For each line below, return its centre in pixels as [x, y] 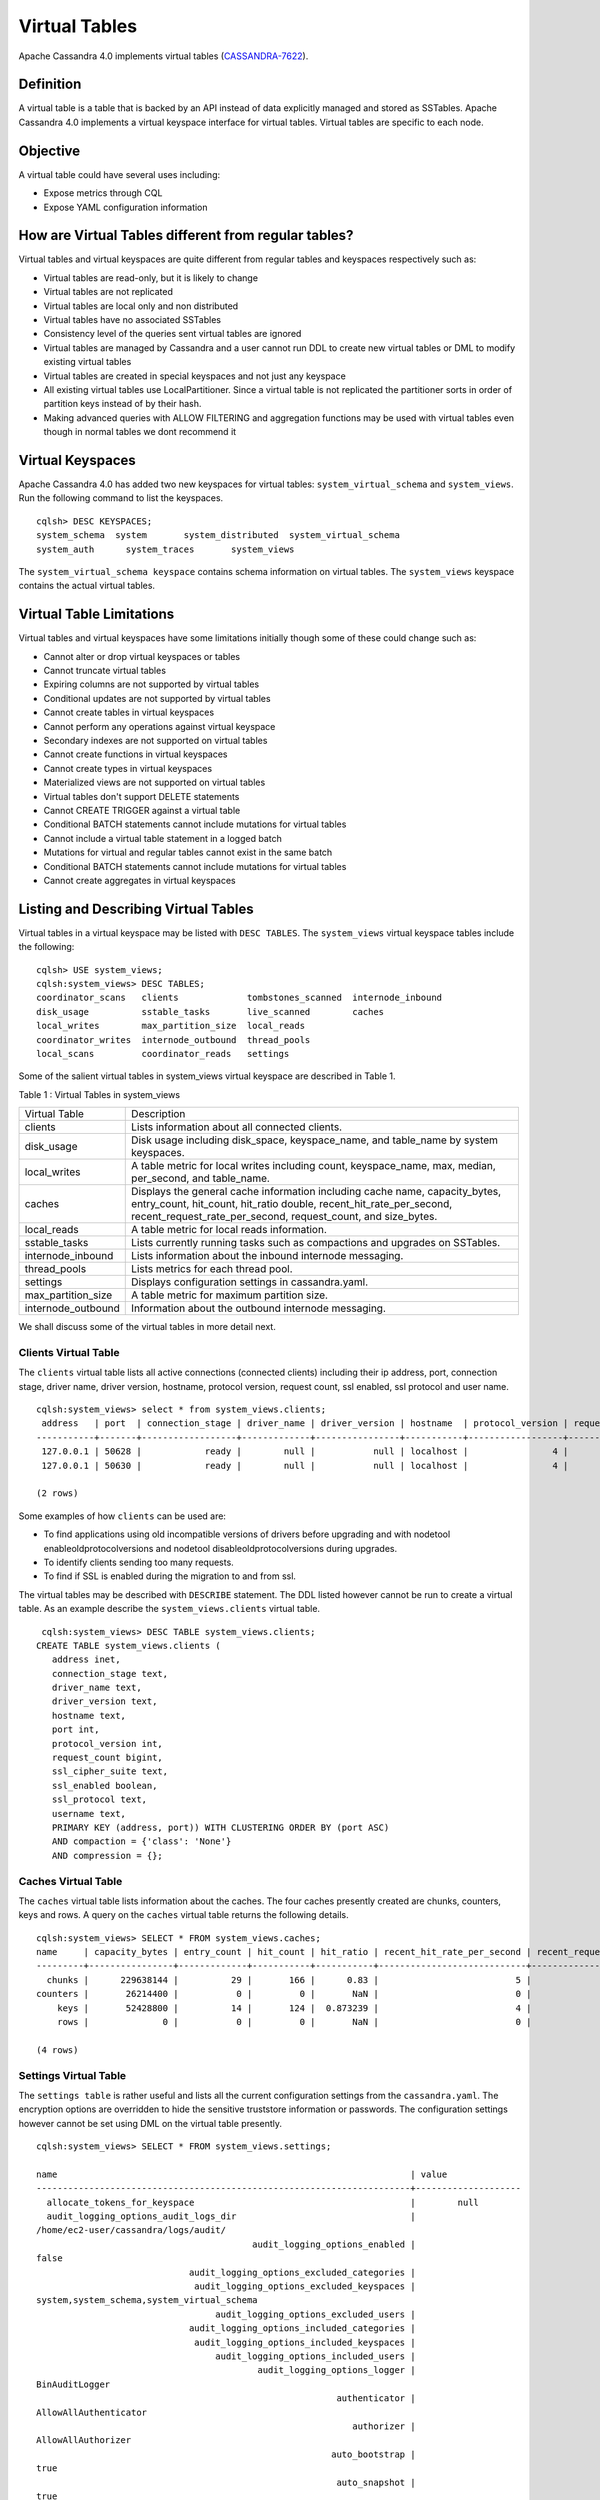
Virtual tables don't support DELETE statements [141, 796]
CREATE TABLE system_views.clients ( [129, 1645]
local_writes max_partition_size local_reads [170, 1026]
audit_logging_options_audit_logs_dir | [231, 2216]
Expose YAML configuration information [126, 207]
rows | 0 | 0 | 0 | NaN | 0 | [294, 2022]
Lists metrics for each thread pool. [212, 1269]
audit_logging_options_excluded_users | [315, 2314]
